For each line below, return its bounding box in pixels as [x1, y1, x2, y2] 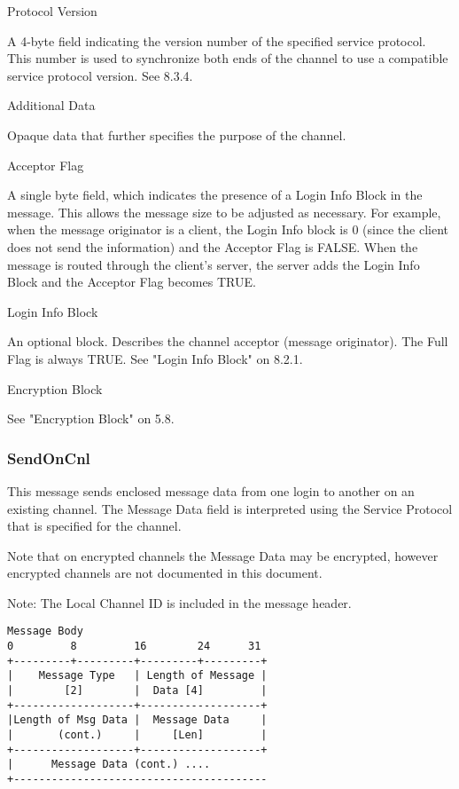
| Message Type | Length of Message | [7, 669, 268, 682]
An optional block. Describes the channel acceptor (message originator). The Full [7, 332, 448, 351]
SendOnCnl [7, 446, 90, 469]
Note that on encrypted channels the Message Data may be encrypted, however [7, 546, 439, 564]
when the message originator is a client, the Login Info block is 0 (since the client [7, 220, 448, 239]
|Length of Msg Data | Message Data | [7, 714, 268, 727]
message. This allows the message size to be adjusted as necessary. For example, [7, 202, 441, 221]
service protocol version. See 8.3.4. [7, 66, 193, 84]
